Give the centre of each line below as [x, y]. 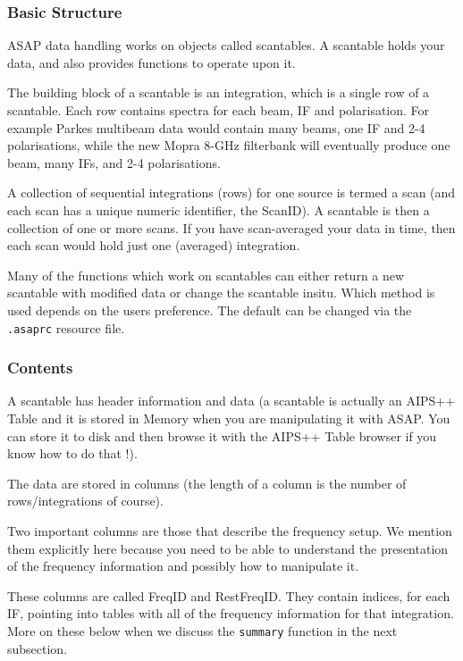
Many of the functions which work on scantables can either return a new [206, 275]
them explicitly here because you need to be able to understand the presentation [228, 548]
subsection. [38, 648]
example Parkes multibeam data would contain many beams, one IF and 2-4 [216, 127]
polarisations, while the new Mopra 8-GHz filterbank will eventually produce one [229, 145]
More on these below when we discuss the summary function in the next [202, 630]
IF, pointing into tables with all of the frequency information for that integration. [231, 613]
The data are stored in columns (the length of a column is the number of [207, 483]
